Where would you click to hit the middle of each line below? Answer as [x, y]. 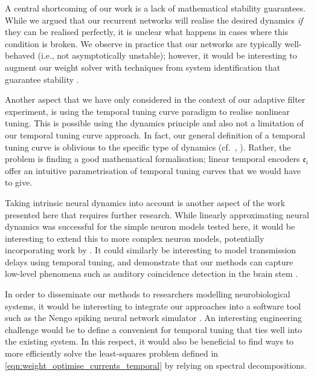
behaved [20, 55]
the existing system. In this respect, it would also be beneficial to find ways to [149, 341]
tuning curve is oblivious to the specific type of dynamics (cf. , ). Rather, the [148, 147]
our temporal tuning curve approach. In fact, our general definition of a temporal [155, 135]
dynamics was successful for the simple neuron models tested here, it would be [150, 226]
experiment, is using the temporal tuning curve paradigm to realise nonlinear [147, 111]
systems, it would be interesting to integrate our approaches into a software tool [153, 306]
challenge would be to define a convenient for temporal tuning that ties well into [154, 329]
